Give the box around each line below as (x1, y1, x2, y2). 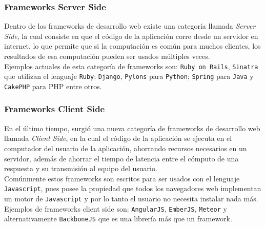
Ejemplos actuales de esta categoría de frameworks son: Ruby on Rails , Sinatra (4, 60, 258, 71)
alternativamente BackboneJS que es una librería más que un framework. (4, 213, 232, 224)
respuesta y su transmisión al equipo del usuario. (4, 163, 157, 174)
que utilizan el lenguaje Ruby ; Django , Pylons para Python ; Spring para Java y (4, 71, 254, 81)
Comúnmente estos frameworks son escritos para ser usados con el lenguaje (4, 173, 240, 183)
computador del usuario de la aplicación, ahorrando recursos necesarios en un (4, 142, 247, 153)
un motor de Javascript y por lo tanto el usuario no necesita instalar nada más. (4, 193, 258, 203)
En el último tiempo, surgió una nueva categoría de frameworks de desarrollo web (4, 122, 260, 133)
